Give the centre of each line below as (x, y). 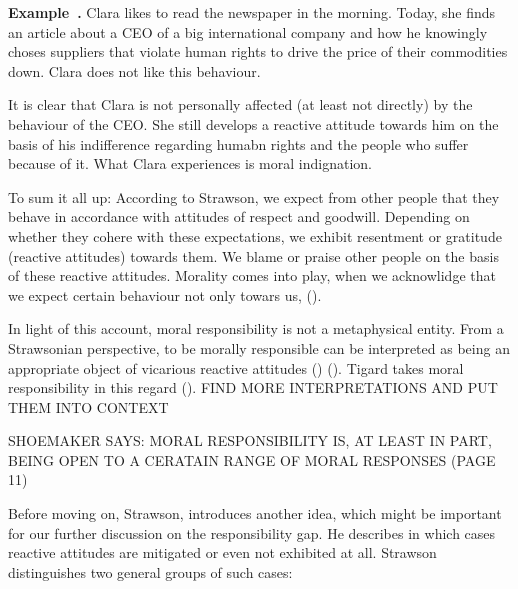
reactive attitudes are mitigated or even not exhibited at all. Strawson (222, 552)
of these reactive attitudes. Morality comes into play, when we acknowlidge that (252, 275)
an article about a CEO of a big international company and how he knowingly (248, 31)
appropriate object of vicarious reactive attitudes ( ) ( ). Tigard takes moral (236, 367)
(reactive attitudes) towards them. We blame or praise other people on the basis (253, 255)
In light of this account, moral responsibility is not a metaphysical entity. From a (256, 328)
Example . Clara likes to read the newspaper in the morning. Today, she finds (252, 12)
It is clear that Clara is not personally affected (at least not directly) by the (240, 104)
